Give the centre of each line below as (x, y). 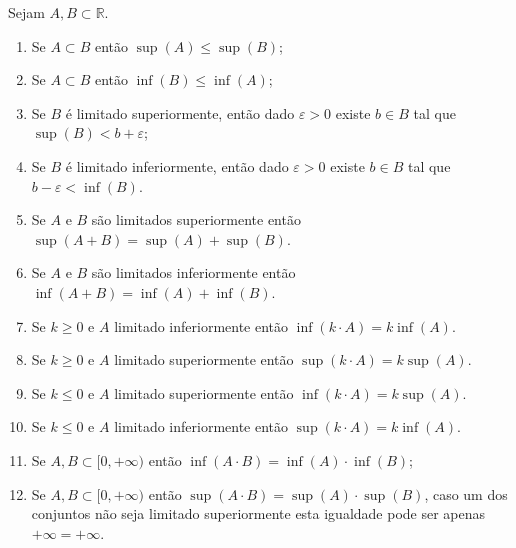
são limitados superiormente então (196, 219)
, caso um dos (466, 493)
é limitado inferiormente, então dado (177, 165)
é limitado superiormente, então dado (180, 112)
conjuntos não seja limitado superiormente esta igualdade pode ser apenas (258, 513)
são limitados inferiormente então (193, 272)
